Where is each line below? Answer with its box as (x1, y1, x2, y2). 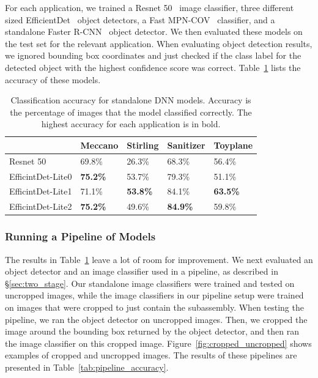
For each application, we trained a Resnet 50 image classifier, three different (5, 1, 294, 13)
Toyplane (213, 138, 253, 151)
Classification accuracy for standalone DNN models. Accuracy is (10, 94, 251, 106)
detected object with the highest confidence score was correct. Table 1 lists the (5, 61, 301, 73)
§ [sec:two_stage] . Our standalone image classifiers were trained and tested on (5, 276, 295, 289)
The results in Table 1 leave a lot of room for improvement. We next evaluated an (5, 253, 313, 265)
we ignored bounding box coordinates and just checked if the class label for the (5, 49, 301, 62)
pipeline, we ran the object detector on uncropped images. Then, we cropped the (5, 313, 308, 325)
